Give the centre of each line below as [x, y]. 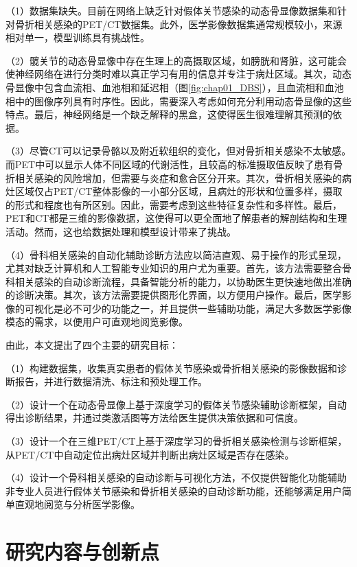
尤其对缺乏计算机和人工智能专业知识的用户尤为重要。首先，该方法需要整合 [174, 268]
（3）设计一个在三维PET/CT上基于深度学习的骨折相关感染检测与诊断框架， [176, 441]
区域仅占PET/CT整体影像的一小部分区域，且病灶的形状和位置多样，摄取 [178, 191]
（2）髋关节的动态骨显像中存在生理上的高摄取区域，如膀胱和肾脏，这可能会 [176, 60]
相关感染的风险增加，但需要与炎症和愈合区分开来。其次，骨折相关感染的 [178, 177]
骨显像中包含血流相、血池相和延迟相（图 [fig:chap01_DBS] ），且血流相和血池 [175, 87]
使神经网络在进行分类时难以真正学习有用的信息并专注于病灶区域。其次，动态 [178, 74]
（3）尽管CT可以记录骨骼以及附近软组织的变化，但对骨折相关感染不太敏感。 [178, 151]
